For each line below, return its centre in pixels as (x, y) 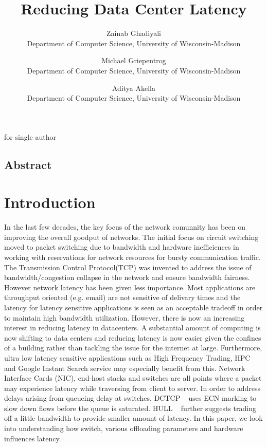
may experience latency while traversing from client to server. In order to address (132, 388)
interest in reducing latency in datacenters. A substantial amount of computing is (132, 328)
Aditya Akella (134, 88)
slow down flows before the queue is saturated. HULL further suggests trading (130, 408)
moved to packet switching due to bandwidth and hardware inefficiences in (122, 247)
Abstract (28, 164)
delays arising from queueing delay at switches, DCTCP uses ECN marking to (130, 398)
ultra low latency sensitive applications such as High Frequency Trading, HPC (127, 357)
